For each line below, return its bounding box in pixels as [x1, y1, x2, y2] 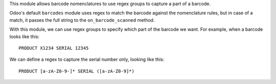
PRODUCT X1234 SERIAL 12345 [18, 45, 89, 51]
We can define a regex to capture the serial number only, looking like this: [9, 56, 165, 63]
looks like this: [9, 33, 40, 39]
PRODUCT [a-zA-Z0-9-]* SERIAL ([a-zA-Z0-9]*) [18, 68, 135, 74]
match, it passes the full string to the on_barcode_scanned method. [9, 17, 155, 23]
